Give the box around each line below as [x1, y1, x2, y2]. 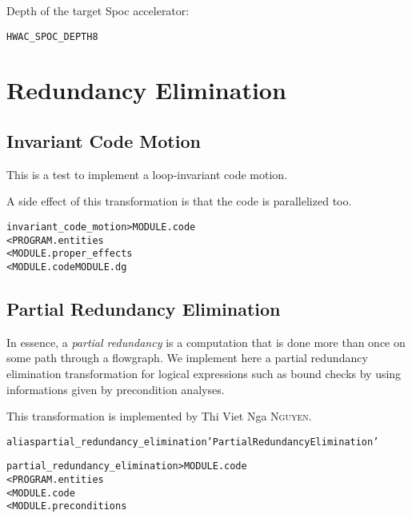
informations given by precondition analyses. [6, 381, 225, 397]
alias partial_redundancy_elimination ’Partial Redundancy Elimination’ [6, 436, 379, 448]
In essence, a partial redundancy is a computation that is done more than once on [6, 333, 406, 350]
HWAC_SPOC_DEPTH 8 [6, 30, 98, 42]
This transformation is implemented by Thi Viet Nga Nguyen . [6, 408, 312, 424]
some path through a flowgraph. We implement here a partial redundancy [6, 349, 368, 366]
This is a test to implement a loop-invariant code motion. [6, 165, 288, 182]
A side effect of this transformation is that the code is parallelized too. [6, 193, 352, 209]
